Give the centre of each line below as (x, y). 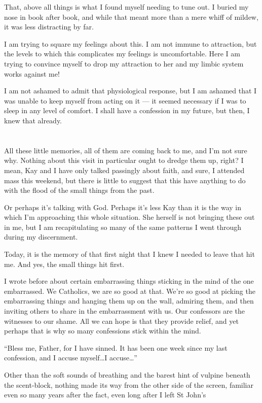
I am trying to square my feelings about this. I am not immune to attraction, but (130, 43)
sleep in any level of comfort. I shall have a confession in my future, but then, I (127, 110)
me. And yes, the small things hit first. (64, 264)
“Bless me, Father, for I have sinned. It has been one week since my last (116, 347)
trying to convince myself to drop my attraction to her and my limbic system (124, 63)
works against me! (32, 73)
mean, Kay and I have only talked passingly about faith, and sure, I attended (124, 170)
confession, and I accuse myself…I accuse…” (71, 358)
